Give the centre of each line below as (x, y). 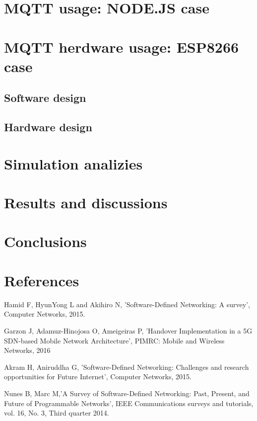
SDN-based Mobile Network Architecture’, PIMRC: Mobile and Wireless (114, 340)
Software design (45, 98)
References (42, 280)
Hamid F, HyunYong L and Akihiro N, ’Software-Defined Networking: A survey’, (127, 304)
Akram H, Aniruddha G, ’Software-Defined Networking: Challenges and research (127, 367)
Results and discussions (86, 203)
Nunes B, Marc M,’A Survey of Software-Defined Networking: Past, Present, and (127, 393)
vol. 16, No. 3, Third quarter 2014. (57, 413)
